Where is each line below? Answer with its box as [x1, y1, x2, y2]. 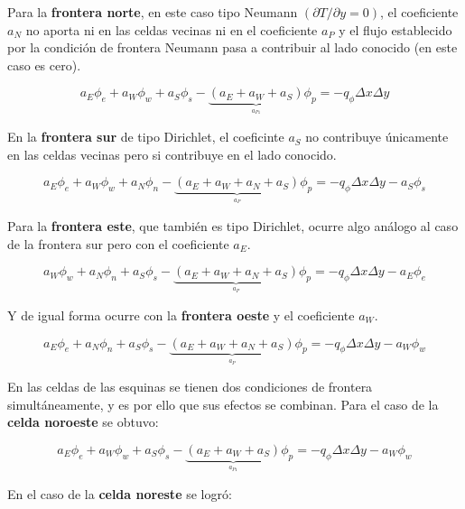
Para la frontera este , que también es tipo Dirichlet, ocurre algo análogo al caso [7, 217, 459, 235]
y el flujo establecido [339, 20, 452, 39]
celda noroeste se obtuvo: [7, 412, 159, 431]
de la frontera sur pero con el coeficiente [7, 234, 229, 253]
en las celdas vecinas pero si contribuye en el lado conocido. [7, 144, 337, 163]
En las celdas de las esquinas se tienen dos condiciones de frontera [7, 377, 373, 396]
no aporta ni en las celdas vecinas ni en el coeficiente [25, 20, 318, 39]
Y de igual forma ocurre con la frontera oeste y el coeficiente [7, 305, 355, 324]
